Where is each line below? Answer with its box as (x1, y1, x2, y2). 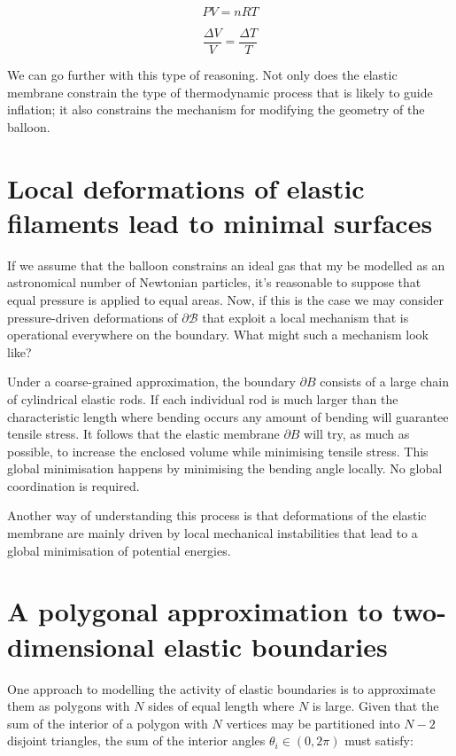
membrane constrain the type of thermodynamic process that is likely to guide (7, 82, 433, 101)
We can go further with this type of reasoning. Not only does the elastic (7, 66, 398, 84)
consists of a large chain (320, 372, 449, 391)
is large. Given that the (312, 697, 439, 715)
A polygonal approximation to (7, 593, 383, 629)
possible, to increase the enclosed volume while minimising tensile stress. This (7, 441, 429, 460)
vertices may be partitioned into (226, 713, 400, 732)
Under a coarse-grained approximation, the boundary (7, 372, 296, 391)
